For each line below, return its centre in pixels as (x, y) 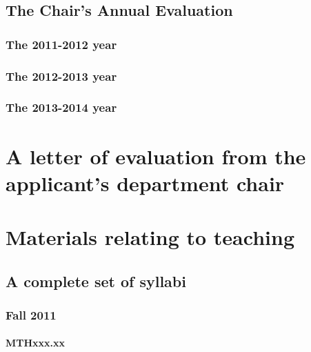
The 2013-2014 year (61, 107)
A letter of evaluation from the (156, 156)
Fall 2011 (31, 314)
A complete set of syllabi (96, 281)
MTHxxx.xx (36, 343)
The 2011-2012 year (61, 44)
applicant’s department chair (145, 183)
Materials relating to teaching (150, 237)
